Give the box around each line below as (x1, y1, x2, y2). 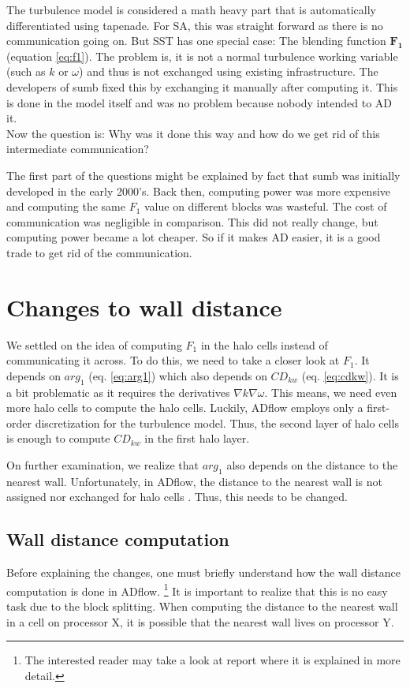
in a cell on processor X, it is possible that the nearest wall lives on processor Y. (6, 613, 394, 630)
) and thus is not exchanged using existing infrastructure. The (79, 63, 378, 80)
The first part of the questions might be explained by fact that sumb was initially (6, 166, 401, 183)
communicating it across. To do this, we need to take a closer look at (6, 352, 340, 368)
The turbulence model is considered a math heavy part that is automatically (6, 2, 376, 17)
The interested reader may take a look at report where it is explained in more (24, 652, 401, 668)
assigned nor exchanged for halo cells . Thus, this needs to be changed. (6, 488, 348, 505)
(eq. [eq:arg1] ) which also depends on (88, 367, 267, 383)
